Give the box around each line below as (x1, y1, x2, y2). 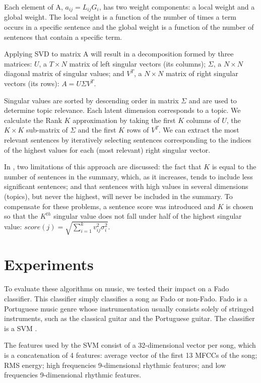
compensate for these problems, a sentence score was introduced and (4, 201, 216, 211)
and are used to (188, 95, 237, 105)
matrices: (4, 58, 32, 69)
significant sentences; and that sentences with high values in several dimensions (4, 181, 248, 191)
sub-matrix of (26, 124, 68, 135)
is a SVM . (4, 323, 37, 333)
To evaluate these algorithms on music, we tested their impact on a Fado (4, 283, 229, 294)
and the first (78, 124, 116, 135)
